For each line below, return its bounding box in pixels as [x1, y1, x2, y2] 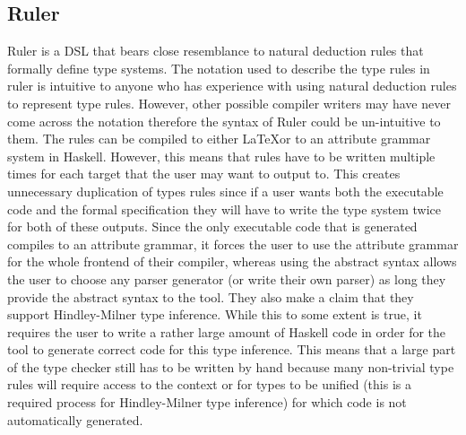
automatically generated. [7, 410, 143, 429]
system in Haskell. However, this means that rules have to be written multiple [7, 146, 436, 165]
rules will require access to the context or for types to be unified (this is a [7, 375, 411, 394]
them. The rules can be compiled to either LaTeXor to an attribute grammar [7, 129, 431, 148]
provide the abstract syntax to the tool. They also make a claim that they [7, 287, 414, 306]
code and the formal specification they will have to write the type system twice [7, 199, 442, 218]
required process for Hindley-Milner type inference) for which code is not [7, 393, 407, 412]
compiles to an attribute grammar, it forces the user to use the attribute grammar [7, 234, 459, 253]
